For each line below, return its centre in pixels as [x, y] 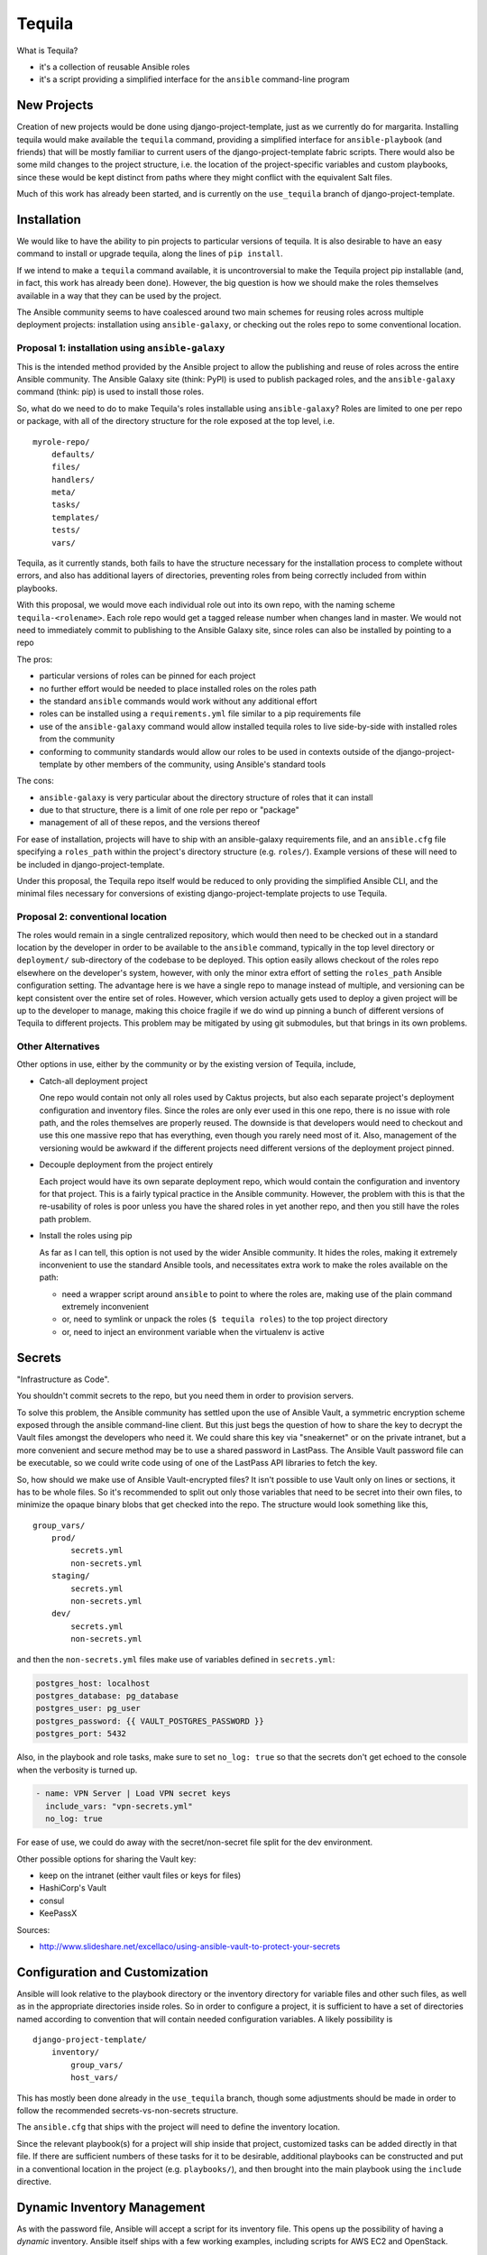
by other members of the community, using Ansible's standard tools [200, 764]
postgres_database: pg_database [107, 1695]
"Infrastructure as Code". [63, 1379]
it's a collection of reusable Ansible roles [115, 67]
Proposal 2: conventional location [92, 917]
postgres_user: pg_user [88, 1708]
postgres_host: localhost [93, 1683]
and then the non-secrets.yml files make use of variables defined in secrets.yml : [176, 1659]
